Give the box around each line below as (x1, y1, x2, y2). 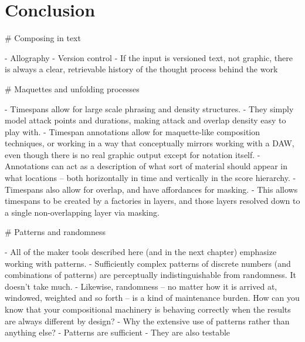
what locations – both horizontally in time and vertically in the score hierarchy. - (5, 172, 296, 184)
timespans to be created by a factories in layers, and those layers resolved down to (5, 195, 300, 207)
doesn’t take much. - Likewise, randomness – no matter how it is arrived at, (5, 280, 277, 292)
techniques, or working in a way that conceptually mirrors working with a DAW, (5, 137, 294, 149)
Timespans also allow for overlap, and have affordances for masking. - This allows (5, 183, 298, 195)
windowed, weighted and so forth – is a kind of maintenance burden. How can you (5, 291, 300, 304)
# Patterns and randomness (5, 226, 106, 238)
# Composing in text (5, 32, 81, 44)
